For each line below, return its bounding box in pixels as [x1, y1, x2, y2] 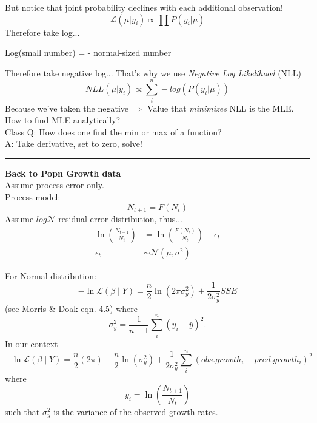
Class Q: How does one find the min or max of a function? [5, 125, 222, 138]
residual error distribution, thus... [58, 212, 182, 225]
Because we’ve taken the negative [5, 101, 128, 114]
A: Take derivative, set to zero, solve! [5, 137, 142, 150]
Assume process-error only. [5, 178, 104, 191]
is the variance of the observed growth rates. [53, 405, 218, 418]
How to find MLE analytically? [5, 113, 121, 126]
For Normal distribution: [5, 269, 96, 282]
